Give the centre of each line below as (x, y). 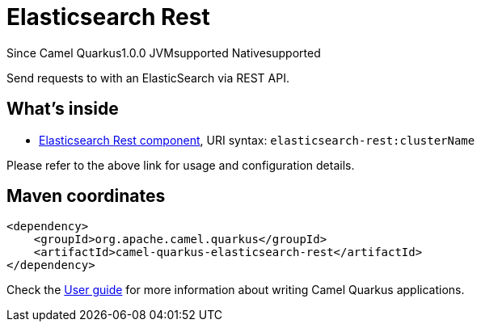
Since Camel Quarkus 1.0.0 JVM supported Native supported (164, 53)
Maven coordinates (86, 196)
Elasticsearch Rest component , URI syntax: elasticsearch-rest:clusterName (257, 140)
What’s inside (63, 109)
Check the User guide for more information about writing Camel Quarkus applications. (236, 290)
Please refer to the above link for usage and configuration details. (181, 165)
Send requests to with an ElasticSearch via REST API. (148, 78)
